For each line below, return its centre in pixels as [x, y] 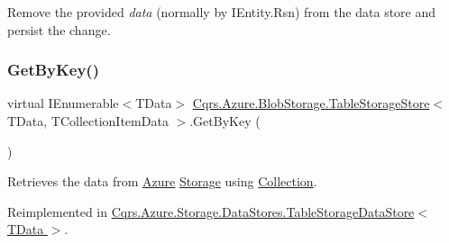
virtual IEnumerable [63, 103]
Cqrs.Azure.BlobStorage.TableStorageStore [311, 103]
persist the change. [59, 29]
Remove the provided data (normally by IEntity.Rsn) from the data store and [222, 12]
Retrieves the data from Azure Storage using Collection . [162, 181]
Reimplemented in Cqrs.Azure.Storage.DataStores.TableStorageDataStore [211, 211]
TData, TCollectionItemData [88, 121]
